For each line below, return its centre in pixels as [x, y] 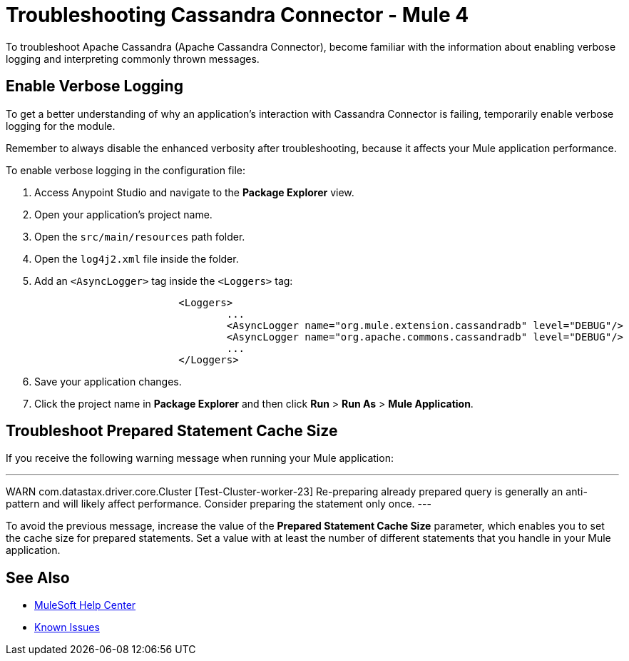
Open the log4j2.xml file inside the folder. [137, 258]
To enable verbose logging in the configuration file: [126, 170]
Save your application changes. [108, 381]
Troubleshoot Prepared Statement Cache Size [172, 431]
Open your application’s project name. [123, 214]
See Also [38, 577]
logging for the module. [61, 126]
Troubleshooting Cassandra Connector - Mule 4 [237, 15]
